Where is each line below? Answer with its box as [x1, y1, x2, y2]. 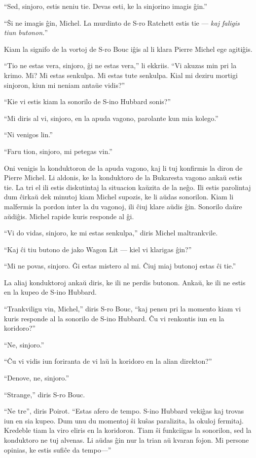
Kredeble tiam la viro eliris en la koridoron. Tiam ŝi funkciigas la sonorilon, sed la [4, 425, 252, 435]
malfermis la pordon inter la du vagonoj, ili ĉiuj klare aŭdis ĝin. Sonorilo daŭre [4, 201, 242, 211]
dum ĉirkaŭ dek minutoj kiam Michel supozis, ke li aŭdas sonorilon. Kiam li [4, 191, 234, 202]
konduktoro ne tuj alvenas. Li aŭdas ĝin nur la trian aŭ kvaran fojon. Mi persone [4, 435, 249, 445]
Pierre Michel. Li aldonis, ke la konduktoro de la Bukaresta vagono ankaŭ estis [4, 172, 242, 183]
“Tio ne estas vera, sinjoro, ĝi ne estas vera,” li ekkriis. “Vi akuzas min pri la [4, 60, 237, 71]
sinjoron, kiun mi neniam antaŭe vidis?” [4, 79, 125, 90]
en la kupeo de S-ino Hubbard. [4, 287, 97, 297]
